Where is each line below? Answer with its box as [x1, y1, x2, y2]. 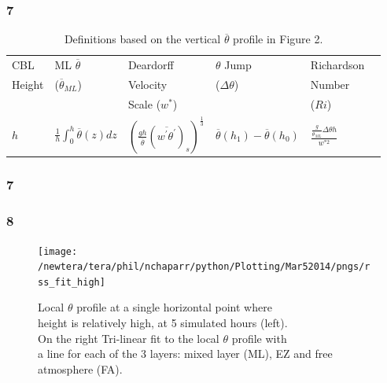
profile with [231, 330, 287, 346]
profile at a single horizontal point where [76, 299, 272, 315]
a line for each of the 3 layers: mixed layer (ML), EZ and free [38, 345, 333, 362]
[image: [38, 245, 78, 257]
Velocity [127, 75, 168, 92]
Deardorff [127, 57, 174, 73]
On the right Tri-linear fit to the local [38, 330, 219, 346]
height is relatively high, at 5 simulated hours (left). [38, 315, 288, 331]
